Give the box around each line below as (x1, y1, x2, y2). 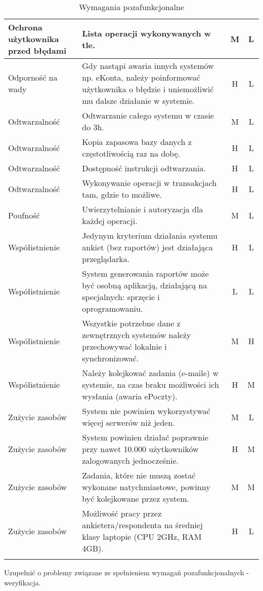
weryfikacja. (4, 577, 41, 587)
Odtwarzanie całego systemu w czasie (82, 109, 214, 121)
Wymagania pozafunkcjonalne (78, 1, 185, 13)
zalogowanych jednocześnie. (82, 455, 179, 466)
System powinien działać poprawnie (82, 431, 208, 443)
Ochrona (8, 21, 42, 33)
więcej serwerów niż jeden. (82, 417, 175, 428)
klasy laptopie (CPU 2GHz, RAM (82, 531, 202, 542)
